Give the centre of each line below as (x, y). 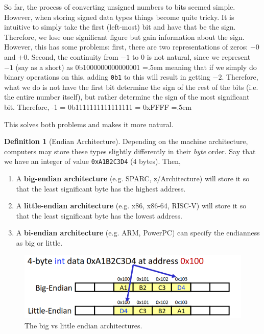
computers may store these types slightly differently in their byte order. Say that (130, 151)
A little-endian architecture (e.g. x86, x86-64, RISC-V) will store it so (131, 206)
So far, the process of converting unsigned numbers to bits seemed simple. (120, 7)
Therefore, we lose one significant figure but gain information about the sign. (124, 37)
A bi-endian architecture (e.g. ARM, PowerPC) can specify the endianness (138, 233)
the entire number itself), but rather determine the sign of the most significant (127, 97)
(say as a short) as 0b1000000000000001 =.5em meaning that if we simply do (136, 67)
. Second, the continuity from (73, 56)
